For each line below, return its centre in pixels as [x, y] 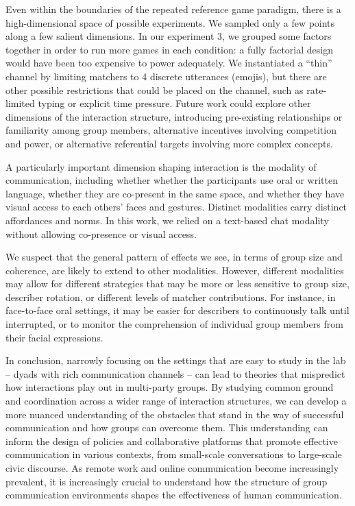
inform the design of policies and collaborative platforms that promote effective [172, 441]
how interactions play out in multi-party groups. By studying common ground [170, 387]
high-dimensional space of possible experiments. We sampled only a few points [170, 22]
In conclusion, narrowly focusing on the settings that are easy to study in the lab [176, 360]
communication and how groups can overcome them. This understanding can [167, 427]
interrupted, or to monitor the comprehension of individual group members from [174, 324]
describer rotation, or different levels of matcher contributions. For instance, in [171, 297]
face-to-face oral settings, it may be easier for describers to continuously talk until [177, 310]
